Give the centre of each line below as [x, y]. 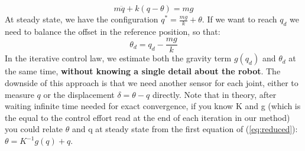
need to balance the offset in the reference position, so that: [113, 31]
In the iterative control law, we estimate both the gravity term [118, 58]
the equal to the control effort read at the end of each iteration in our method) [147, 117]
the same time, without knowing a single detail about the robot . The [143, 71]
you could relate [34, 129]
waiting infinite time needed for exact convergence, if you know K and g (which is [153, 106]
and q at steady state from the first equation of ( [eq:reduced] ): [185, 129]
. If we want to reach [239, 19]
